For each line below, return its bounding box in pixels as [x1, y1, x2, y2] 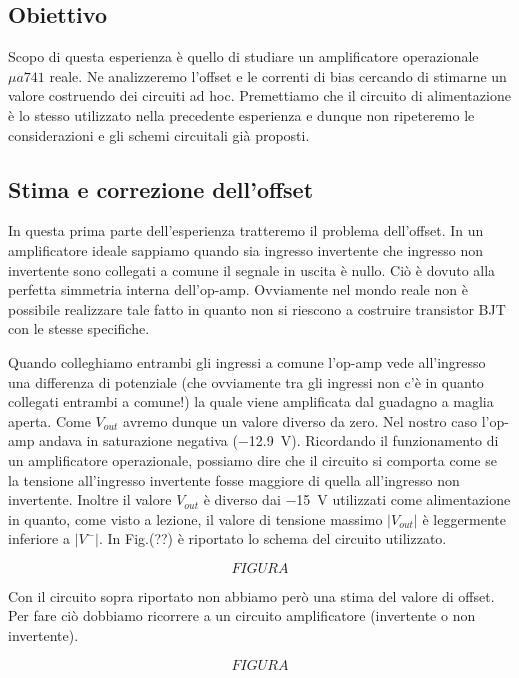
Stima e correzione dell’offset [8, 173, 314, 204]
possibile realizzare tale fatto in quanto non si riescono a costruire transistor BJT [8, 298, 506, 319]
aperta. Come [8, 410, 91, 431]
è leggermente [422, 508, 507, 529]
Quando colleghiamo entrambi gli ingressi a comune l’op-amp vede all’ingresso [8, 351, 486, 372]
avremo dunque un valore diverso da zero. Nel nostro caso [123, 410, 477, 431]
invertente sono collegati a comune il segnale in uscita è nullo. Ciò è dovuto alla [8, 259, 496, 280]
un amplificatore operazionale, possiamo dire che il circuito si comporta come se [8, 449, 497, 470]
